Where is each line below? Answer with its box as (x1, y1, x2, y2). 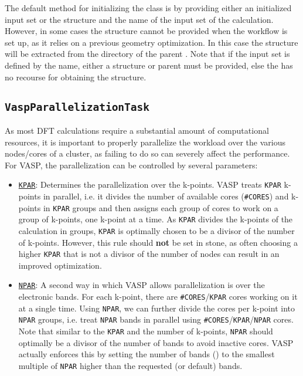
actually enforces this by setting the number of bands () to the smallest (18, 348, 275, 360)
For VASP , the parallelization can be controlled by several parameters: (5, 158, 258, 171)
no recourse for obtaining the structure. (5, 70, 147, 83)
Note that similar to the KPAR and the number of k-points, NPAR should (18, 325, 273, 337)
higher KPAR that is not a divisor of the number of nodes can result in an (18, 248, 280, 260)
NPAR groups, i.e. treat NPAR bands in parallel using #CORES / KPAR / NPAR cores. (18, 313, 294, 326)
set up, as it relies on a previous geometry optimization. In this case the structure (5, 36, 298, 48)
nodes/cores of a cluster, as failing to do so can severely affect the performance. (5, 147, 290, 160)
